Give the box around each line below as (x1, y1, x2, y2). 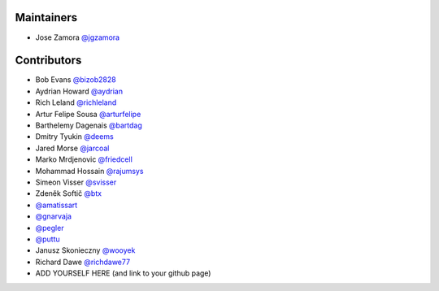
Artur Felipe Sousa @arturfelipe (35, 109, 141, 119)
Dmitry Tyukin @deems (35, 132, 114, 141)
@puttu (35, 234, 60, 244)
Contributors (15, 54, 82, 67)
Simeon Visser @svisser (35, 177, 117, 187)
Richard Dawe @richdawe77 (35, 257, 130, 267)
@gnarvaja (35, 211, 72, 221)
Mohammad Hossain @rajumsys (35, 166, 144, 176)
